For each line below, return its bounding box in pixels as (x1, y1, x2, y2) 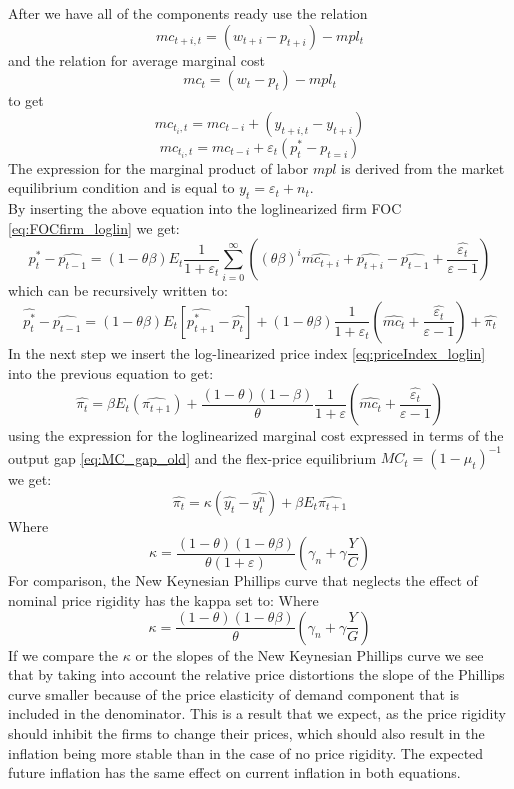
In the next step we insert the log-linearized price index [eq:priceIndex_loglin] (8, 342, 486, 363)
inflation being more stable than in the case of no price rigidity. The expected (8, 742, 484, 763)
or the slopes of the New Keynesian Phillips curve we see (135, 644, 484, 665)
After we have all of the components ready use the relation (8, 3, 368, 23)
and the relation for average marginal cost (8, 49, 265, 70)
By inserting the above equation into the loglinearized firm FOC (8, 198, 402, 219)
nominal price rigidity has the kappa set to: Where (8, 590, 319, 611)
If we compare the (8, 644, 119, 665)
